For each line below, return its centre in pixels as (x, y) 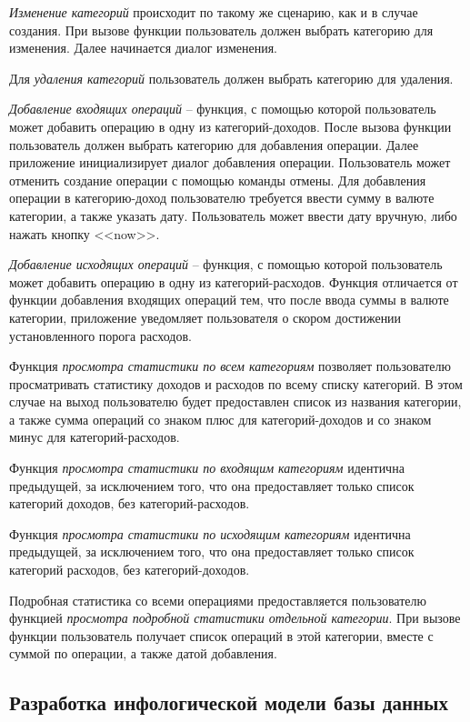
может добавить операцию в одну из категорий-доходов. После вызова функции (230, 126)
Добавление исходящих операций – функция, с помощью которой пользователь (226, 264)
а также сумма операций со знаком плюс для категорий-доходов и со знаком (220, 419)
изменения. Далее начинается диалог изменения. (144, 48)
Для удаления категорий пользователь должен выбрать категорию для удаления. (231, 78)
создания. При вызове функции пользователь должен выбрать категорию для (221, 30)
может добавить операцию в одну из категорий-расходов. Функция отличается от (234, 281)
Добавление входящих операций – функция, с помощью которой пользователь (223, 109)
